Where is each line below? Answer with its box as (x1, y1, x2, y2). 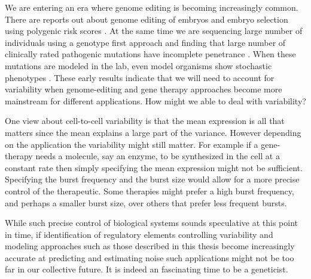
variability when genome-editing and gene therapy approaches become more (5, 83, 282, 95)
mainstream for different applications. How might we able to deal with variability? (5, 94, 306, 107)
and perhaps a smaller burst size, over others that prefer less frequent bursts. (5, 196, 287, 209)
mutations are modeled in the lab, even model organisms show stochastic (5, 59, 272, 72)
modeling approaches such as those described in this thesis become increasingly (5, 240, 295, 252)
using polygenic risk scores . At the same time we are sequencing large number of (5, 24, 303, 37)
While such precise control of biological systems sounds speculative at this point (5, 216, 298, 229)
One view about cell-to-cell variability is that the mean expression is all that (5, 114, 285, 127)
